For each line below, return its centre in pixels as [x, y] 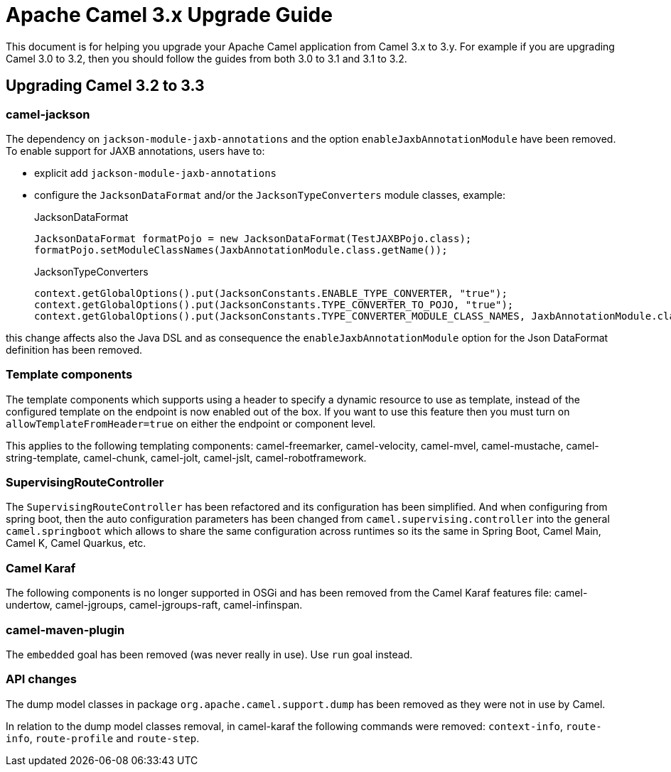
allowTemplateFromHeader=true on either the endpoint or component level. [191, 423]
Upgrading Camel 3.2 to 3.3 [105, 86]
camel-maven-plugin [65, 630]
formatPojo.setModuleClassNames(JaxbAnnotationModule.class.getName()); [241, 250]
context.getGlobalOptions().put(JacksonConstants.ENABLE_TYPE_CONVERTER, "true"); [271, 293]
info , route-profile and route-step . [103, 738]
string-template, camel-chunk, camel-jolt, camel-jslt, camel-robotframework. [186, 457]
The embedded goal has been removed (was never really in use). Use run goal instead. [209, 654]
